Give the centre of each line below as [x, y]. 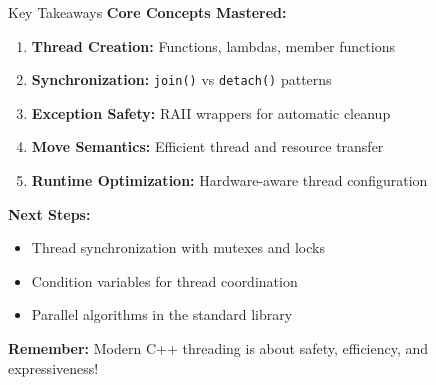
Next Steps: [49, 213]
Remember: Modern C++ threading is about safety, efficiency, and [218, 348]
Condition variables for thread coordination [164, 280]
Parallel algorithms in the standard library [162, 314]
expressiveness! [53, 367]
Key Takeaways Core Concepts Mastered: [147, 12]
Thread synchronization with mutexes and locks [178, 247]
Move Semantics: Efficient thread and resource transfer [207, 146]
